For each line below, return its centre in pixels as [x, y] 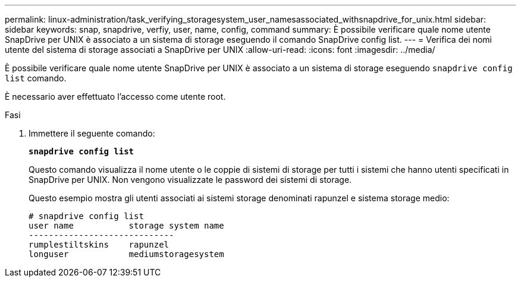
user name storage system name [126, 226]
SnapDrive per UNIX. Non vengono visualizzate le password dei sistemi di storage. [190, 180]
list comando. [36, 78]
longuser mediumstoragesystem [126, 254]
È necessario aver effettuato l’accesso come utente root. [115, 96]
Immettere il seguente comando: [92, 133]
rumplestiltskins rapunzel [99, 245]
